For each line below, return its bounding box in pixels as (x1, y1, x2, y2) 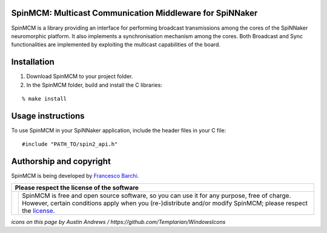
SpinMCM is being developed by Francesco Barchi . (11, 172, 139, 180)
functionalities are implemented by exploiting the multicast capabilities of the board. (11, 41, 220, 48)
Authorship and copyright (11, 156, 111, 166)
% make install (22, 95, 67, 102)
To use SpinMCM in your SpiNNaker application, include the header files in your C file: (11, 126, 226, 134)
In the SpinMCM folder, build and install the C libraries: (26, 81, 163, 88)
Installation (11, 57, 54, 67)
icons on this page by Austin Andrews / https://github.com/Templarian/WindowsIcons (11, 218, 226, 225)
